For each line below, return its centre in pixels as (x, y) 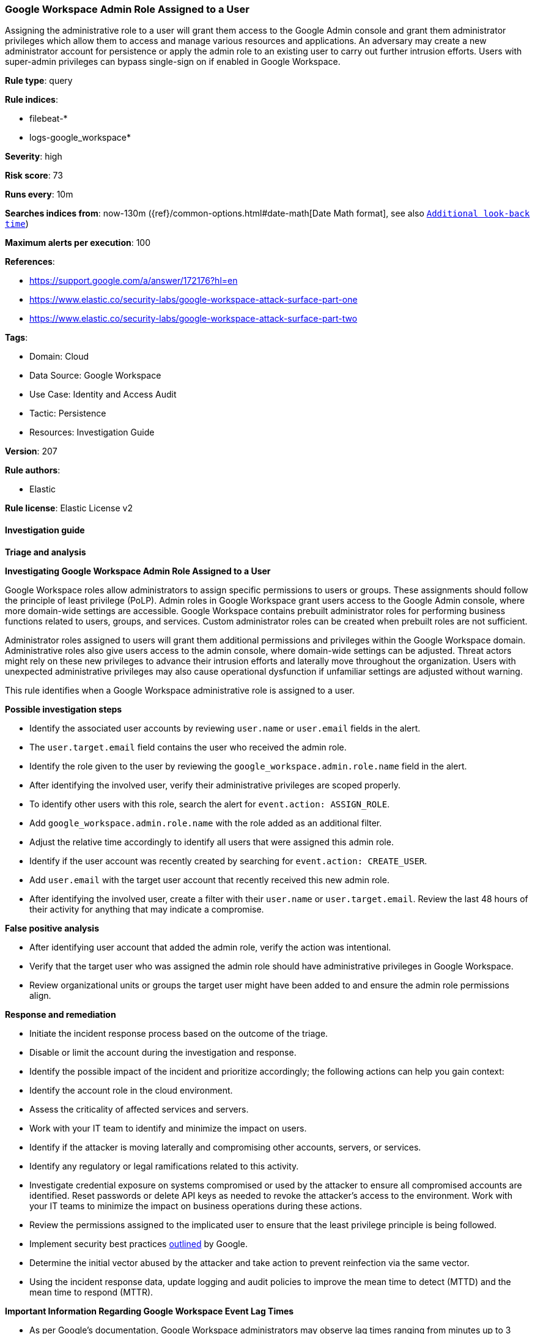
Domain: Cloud (59, 357)
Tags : (17, 338)
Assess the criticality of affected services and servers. (139, 1109)
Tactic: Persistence (68, 413)
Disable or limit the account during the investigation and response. (163, 1052)
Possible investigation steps (64, 709)
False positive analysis (52, 928)
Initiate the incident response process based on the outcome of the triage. (179, 1033)
